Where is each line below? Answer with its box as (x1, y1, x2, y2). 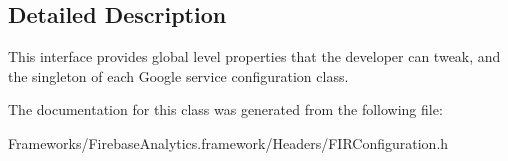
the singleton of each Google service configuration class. (8, 65, 349, 86)
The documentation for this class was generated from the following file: (8, 99, 443, 120)
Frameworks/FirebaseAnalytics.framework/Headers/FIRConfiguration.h (8, 132, 449, 153)
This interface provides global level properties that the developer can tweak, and (8, 46, 501, 67)
